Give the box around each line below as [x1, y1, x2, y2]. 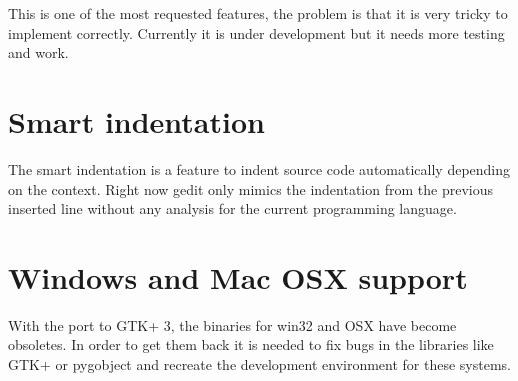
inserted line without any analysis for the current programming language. [8, 198, 457, 219]
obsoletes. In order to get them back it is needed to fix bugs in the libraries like [8, 334, 494, 355]
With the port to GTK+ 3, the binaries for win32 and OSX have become [8, 314, 457, 335]
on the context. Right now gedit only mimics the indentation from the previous [8, 178, 493, 199]
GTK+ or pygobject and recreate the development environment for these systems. [8, 354, 512, 374]
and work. [8, 42, 69, 63]
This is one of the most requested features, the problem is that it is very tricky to [8, 3, 508, 23]
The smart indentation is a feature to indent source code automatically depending [8, 158, 511, 179]
